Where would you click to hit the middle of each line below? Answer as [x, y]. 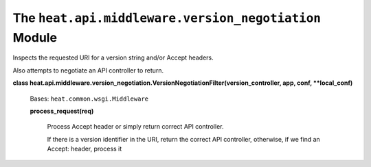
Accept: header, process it [85, 149]
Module [35, 37]
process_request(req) [62, 111]
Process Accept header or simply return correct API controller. [135, 127]
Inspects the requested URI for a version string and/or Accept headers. [113, 57]
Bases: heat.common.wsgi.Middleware [89, 99]
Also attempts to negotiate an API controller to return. [88, 70]
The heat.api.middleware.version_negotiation [167, 18]
